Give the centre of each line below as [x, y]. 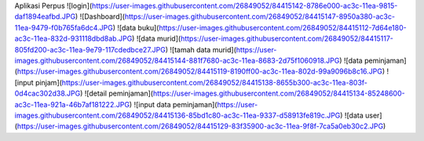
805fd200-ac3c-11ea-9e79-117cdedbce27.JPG [90, 49]
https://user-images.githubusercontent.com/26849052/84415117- [287, 38]
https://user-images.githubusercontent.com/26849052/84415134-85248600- [279, 93]
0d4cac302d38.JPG [48, 93]
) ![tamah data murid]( [201, 49]
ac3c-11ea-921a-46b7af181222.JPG [72, 104]
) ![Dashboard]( [100, 16]
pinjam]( [49, 82]
